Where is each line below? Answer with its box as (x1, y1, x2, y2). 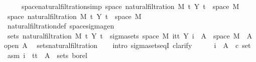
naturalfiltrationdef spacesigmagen (7, 20, 114, 31)
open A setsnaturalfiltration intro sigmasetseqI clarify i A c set (4, 40, 251, 50)
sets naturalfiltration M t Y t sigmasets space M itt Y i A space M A (7, 30, 252, 40)
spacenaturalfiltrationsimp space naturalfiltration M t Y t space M (21, 1, 239, 11)
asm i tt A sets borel (7, 49, 87, 60)
